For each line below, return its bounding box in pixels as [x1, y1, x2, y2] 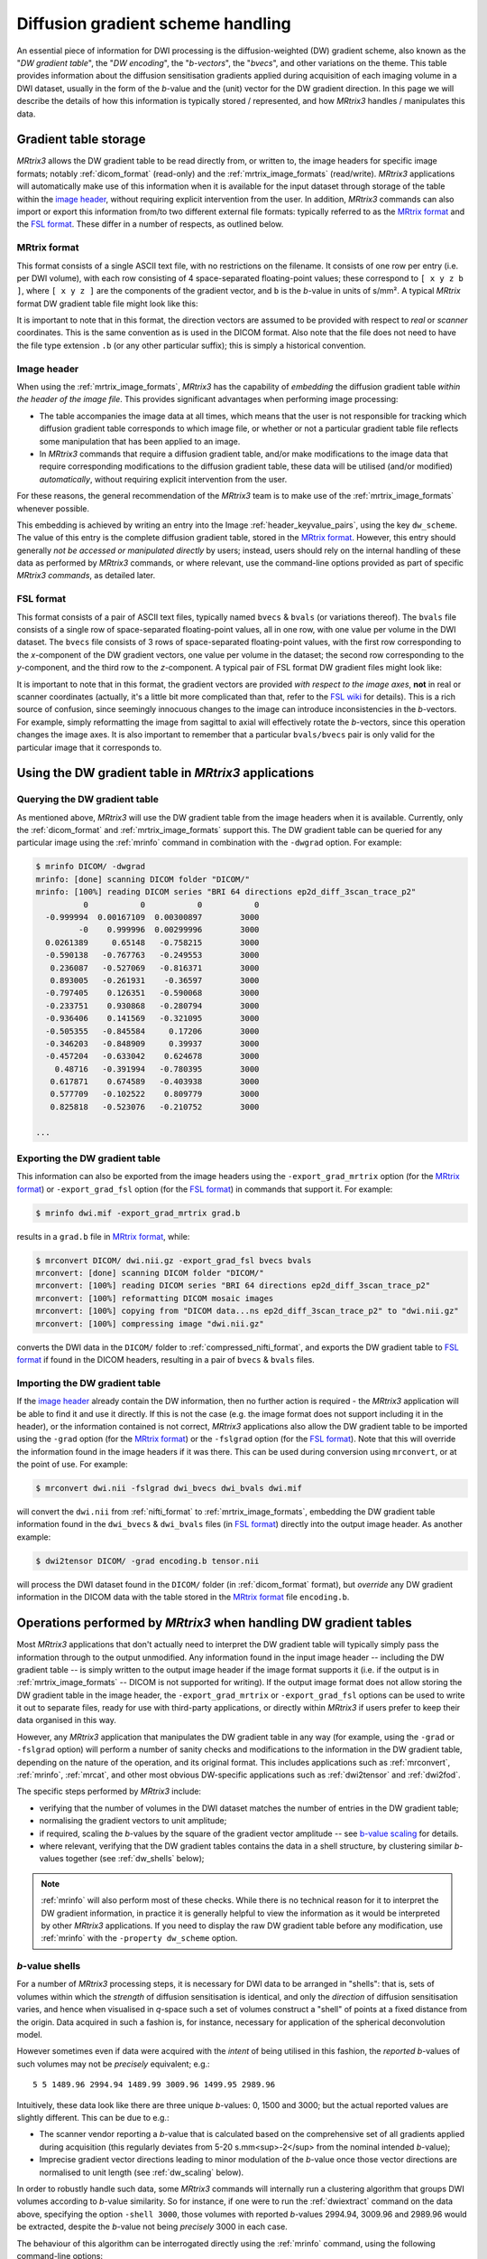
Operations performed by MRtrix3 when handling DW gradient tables [16, 1616, 412, 1631]
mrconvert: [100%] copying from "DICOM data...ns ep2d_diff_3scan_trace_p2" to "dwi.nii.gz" [35, 1306, 459, 1317]
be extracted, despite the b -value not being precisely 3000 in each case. [16, 2221, 288, 2232]
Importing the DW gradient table [16, 1376, 161, 1389]
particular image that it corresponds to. [16, 742, 162, 753]
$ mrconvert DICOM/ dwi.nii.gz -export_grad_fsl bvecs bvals [35, 1255, 312, 1265]
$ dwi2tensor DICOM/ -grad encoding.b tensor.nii [35, 1555, 260, 1566]
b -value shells [16, 1960, 81, 1973]
